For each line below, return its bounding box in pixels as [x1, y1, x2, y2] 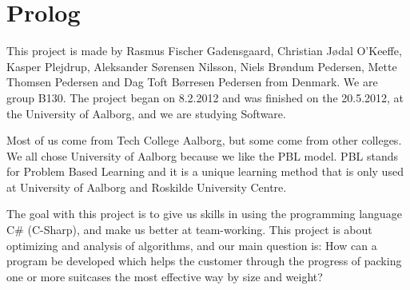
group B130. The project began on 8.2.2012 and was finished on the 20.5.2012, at [6, 89, 404, 105]
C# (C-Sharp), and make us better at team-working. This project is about [6, 221, 372, 238]
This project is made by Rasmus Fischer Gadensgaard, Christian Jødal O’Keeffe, [6, 42, 402, 59]
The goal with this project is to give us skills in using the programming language [6, 205, 402, 222]
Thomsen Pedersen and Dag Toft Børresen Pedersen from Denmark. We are [6, 73, 378, 90]
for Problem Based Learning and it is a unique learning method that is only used [6, 163, 404, 180]
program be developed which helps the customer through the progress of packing [6, 252, 402, 269]
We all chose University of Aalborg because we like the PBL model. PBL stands [6, 147, 399, 164]
